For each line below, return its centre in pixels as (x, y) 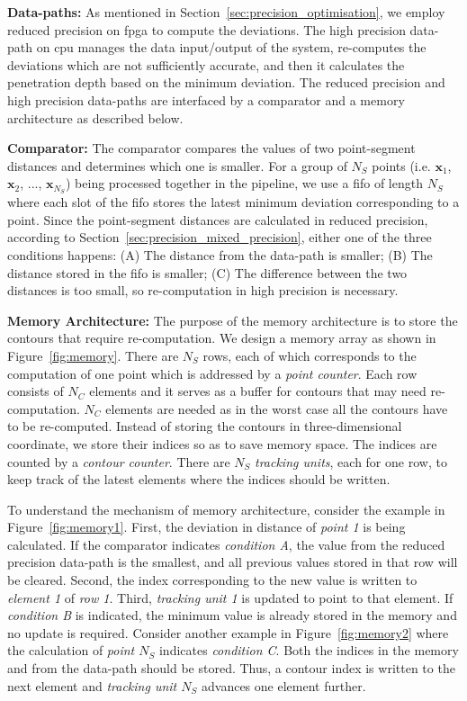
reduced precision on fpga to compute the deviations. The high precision (207, 29)
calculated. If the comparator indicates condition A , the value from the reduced (226, 544)
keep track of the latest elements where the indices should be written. (199, 479)
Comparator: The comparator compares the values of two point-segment (211, 148)
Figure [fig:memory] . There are (93, 355)
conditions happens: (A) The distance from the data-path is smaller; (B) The (220, 254)
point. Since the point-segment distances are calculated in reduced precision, (218, 219)
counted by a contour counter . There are (119, 461)
